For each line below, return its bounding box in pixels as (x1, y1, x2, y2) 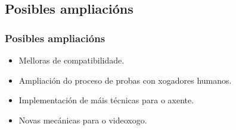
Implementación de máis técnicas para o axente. (18, 94, 194, 106)
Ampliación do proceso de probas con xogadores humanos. (18, 74, 232, 86)
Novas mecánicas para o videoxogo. (18, 113, 147, 126)
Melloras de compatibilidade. (18, 54, 125, 66)
